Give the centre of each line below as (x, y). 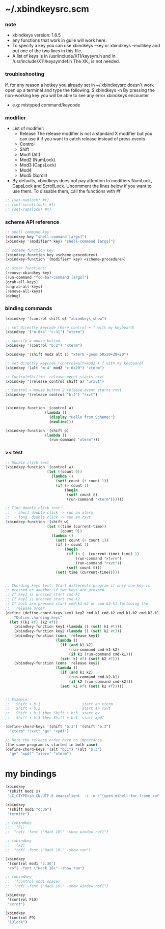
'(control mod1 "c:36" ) (31, 863)
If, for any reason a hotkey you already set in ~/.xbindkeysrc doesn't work (80, 85)
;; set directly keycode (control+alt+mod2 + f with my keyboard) (74, 363)
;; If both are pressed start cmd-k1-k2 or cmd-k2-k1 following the (77, 604)
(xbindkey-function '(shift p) (37, 431)
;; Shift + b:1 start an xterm (59, 704)
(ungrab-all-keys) (24, 287)
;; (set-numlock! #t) (27, 200)
